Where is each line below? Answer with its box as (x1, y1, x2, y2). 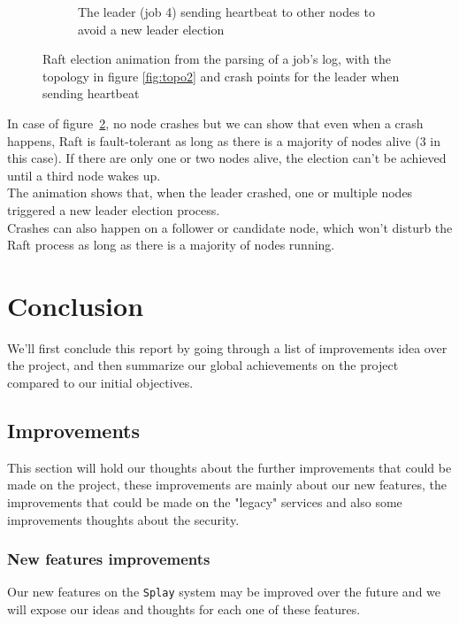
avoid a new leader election (78, 19, 225, 38)
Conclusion (7, 287, 144, 323)
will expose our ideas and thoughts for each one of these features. (7, 600, 361, 619)
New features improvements (7, 548, 210, 570)
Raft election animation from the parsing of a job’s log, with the (42, 50, 392, 68)
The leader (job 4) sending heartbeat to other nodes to (78, 3, 375, 20)
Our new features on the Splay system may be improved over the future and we (7, 582, 441, 601)
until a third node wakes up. (7, 166, 161, 184)
